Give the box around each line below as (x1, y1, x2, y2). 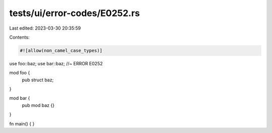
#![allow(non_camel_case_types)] (20, 48, 103, 53)
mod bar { (9, 95, 30, 101)
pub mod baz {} (22, 102, 55, 108)
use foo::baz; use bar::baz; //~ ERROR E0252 (9, 60, 103, 66)
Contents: (9, 34, 30, 40)
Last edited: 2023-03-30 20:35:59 (9, 25, 81, 31)
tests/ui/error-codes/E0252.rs (9, 8, 141, 19)
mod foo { (9, 70, 30, 76)
